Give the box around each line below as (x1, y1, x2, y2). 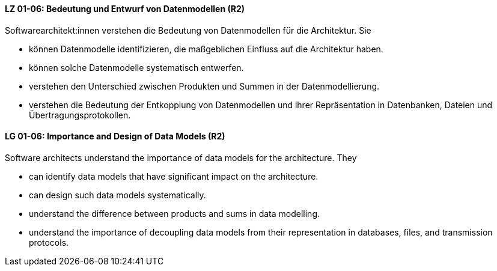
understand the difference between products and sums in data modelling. (29, 208, 320, 219)
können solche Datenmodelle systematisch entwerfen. (29, 62, 244, 73)
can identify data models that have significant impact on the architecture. (29, 171, 319, 181)
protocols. (29, 237, 69, 248)
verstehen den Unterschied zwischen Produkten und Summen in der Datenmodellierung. (29, 81, 380, 91)
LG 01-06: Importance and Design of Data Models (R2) (5, 131, 225, 142)
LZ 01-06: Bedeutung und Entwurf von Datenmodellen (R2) (5, 4, 245, 14)
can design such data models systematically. (29, 189, 206, 200)
